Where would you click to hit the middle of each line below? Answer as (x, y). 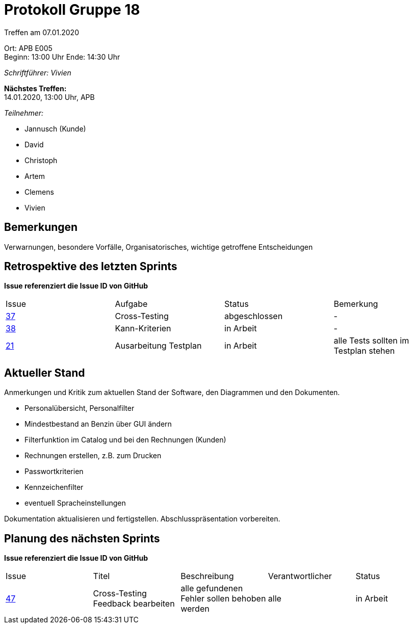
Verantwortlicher (300, 576)
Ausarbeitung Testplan (158, 346)
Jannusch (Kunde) (55, 128)
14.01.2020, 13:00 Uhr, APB (49, 97)
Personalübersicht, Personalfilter (80, 408)
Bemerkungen (41, 227)
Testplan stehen (364, 351)
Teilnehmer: (24, 113)
